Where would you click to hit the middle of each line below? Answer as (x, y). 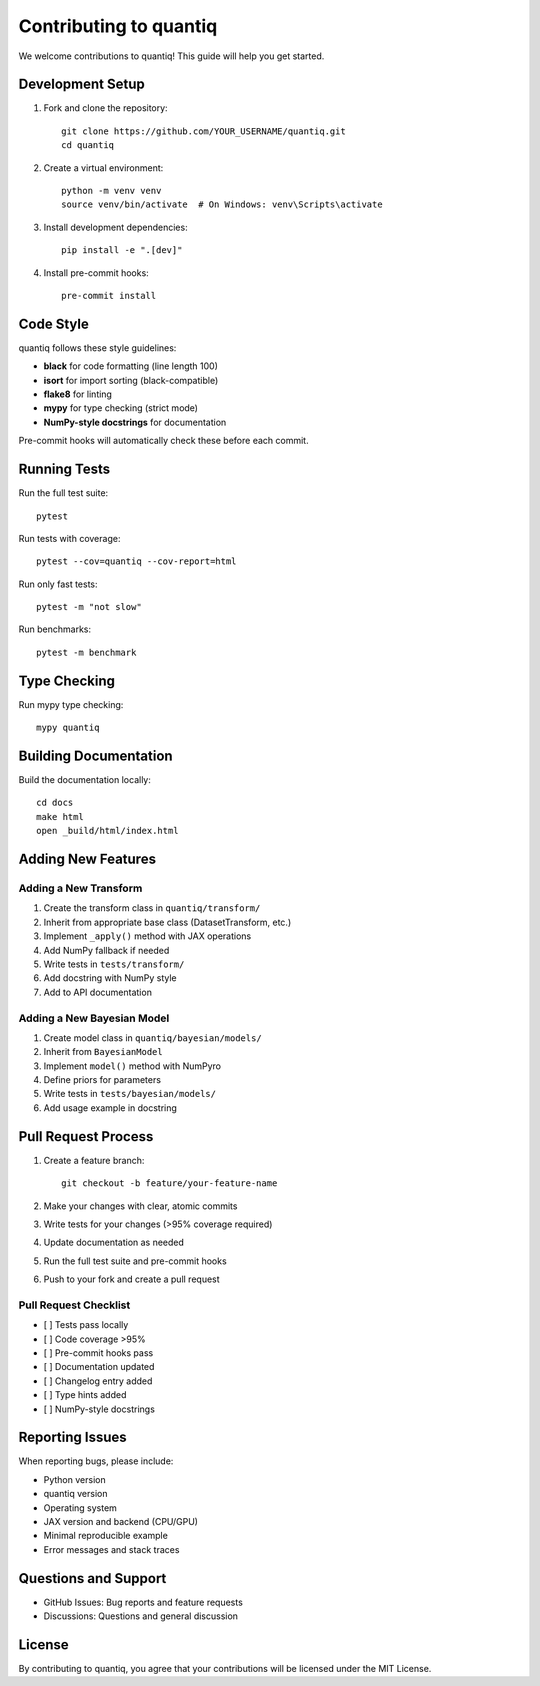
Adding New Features (87, 859)
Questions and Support (92, 1578)
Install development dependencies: (116, 227)
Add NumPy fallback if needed (106, 950)
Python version (74, 1479)
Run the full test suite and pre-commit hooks (135, 1261)
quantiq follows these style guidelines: (97, 347)
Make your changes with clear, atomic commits (140, 1206)
